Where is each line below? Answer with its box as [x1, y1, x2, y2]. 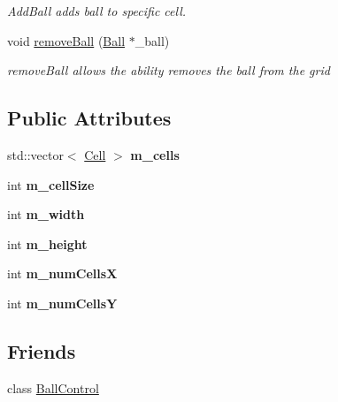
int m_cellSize [7, 175, 95, 193]
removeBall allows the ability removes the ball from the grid [7, 61, 330, 80]
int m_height [7, 234, 88, 253]
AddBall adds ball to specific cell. [7, 2, 187, 19]
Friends [7, 337, 76, 364]
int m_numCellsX [7, 264, 118, 283]
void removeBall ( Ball [7, 31, 126, 49]
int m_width [7, 205, 85, 224]
